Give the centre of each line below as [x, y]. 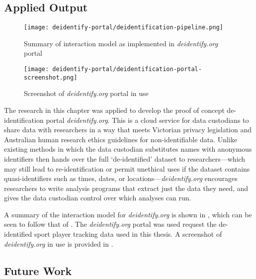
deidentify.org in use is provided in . [59, 243]
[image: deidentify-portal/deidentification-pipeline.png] [124, 28]
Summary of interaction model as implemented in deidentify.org [121, 43]
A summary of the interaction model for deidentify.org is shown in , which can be [128, 214]
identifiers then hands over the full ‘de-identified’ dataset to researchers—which [125, 158]
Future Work [38, 270]
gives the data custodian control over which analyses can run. [98, 198]
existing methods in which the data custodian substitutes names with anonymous [128, 149]
